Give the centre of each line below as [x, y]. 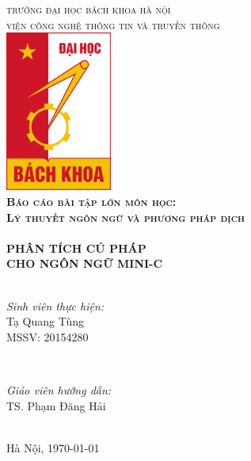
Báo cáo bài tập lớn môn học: [91, 201]
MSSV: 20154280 [48, 336]
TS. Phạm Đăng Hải [56, 405]
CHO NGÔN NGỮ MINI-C [85, 263]
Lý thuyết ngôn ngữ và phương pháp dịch [125, 217]
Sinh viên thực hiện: [55, 305]
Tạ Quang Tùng [46, 321]
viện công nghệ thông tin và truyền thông [113, 24]
